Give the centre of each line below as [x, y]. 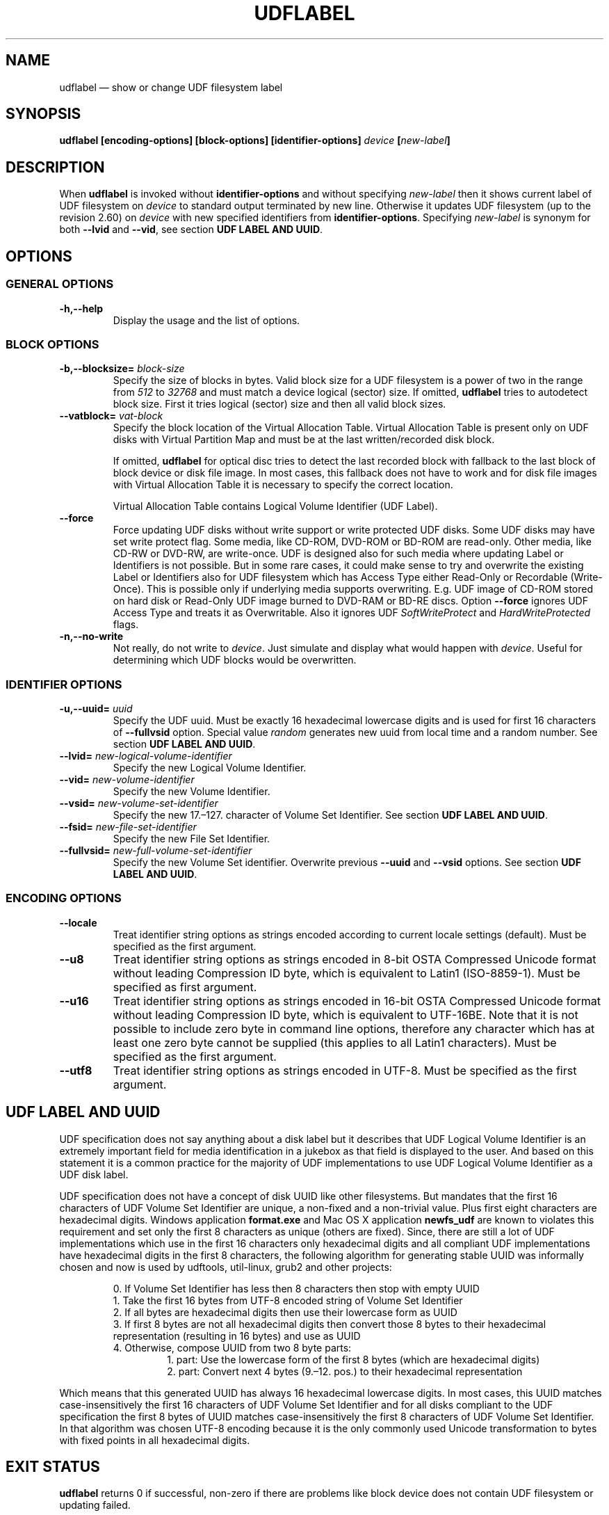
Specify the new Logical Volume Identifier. [210, 768]
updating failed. [95, 1505]
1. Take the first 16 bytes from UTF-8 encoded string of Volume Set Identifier [288, 1300]
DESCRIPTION [55, 167]
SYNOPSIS [43, 114]
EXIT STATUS [53, 1467]
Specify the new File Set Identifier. [192, 839]
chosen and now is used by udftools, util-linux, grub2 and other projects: [226, 1267]
